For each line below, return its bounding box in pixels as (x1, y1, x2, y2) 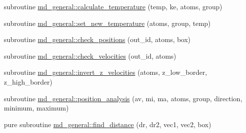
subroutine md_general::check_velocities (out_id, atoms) (4, 50, 177, 61)
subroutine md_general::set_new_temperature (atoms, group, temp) (4, 18, 211, 28)
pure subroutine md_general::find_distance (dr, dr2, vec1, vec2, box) (4, 119, 211, 129)
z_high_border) (4, 76, 53, 87)
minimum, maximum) (4, 103, 69, 113)
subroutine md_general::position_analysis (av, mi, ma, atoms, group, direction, (4, 93, 243, 103)
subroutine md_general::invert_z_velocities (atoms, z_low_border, (4, 67, 207, 77)
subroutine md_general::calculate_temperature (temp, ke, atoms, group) (4, 1, 223, 11)
